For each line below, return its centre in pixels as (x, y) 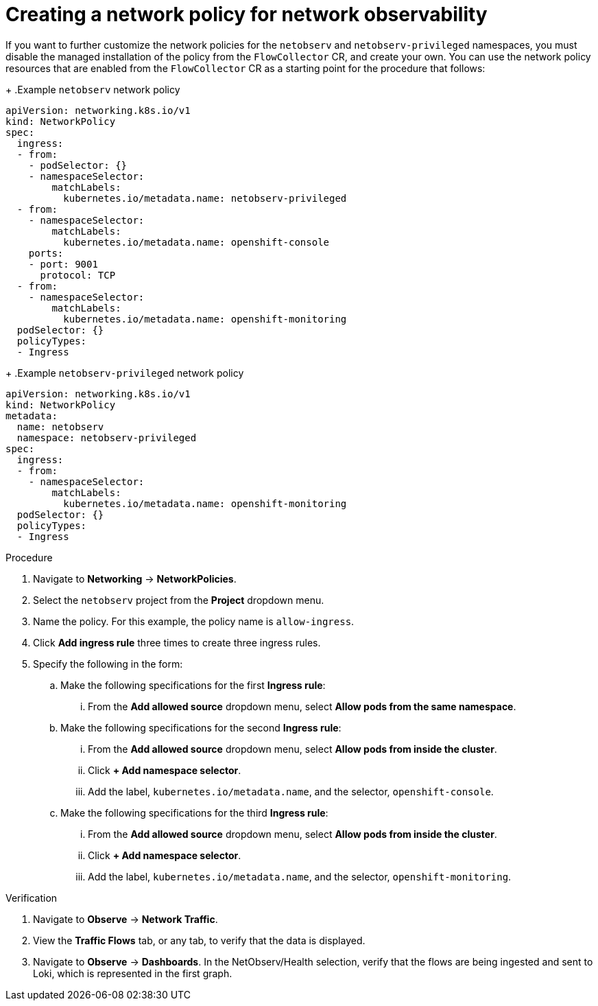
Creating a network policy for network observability (247, 14)
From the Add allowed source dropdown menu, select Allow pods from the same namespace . (302, 706)
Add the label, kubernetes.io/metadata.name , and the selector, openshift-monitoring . (300, 876)
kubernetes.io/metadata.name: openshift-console (196, 242)
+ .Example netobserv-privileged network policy (125, 373)
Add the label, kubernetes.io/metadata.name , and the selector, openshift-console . (291, 791)
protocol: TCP (78, 275)
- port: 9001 (63, 264)
